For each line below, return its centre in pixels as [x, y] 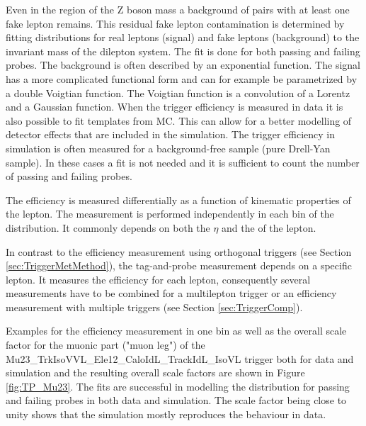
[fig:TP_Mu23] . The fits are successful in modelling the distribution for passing [178, 386]
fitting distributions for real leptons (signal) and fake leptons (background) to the [183, 37]
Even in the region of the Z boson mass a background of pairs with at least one [178, 9]
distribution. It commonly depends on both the [108, 227]
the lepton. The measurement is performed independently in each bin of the [170, 214]
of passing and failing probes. [69, 176]
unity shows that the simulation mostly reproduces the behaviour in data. [166, 414]
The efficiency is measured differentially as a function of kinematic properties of [178, 200]
